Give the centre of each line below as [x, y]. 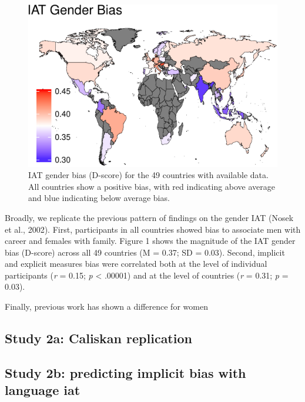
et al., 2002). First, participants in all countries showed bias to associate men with [153, 229]
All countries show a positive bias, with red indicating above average [152, 186]
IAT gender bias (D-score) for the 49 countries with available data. [148, 175]
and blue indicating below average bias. [99, 198]
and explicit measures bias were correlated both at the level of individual [136, 264]
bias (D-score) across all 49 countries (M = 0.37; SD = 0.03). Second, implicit [145, 252]
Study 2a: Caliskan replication [98, 338]
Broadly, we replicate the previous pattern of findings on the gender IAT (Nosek [149, 217]
